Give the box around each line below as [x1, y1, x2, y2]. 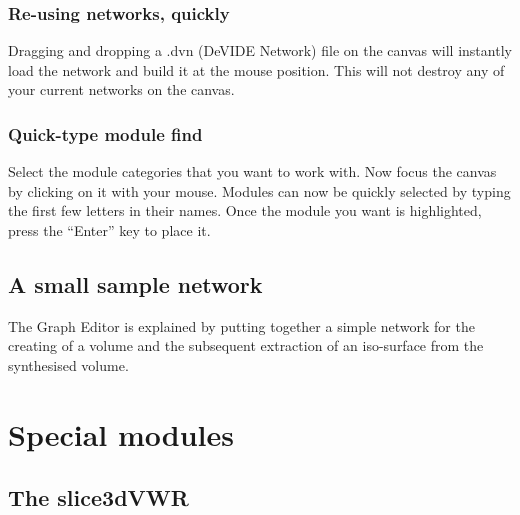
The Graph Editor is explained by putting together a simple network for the [8, 315, 475, 336]
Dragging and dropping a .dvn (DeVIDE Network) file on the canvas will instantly [8, 40, 512, 61]
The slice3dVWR [8, 482, 189, 513]
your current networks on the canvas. [8, 79, 235, 100]
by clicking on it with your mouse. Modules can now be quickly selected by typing [8, 180, 511, 201]
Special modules [8, 413, 234, 454]
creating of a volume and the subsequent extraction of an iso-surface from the [8, 335, 484, 356]
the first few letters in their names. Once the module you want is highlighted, [8, 200, 482, 221]
